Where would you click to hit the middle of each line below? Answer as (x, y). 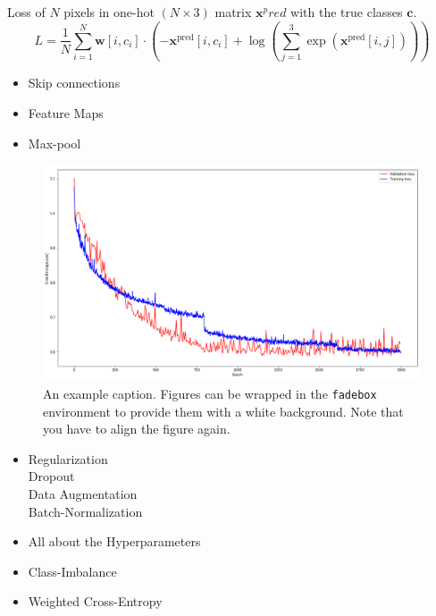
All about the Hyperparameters (114, 541)
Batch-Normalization (85, 511)
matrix (233, 12)
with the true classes (347, 12)
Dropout (51, 476)
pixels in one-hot (109, 12)
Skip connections (74, 83)
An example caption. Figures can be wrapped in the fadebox (210, 393)
